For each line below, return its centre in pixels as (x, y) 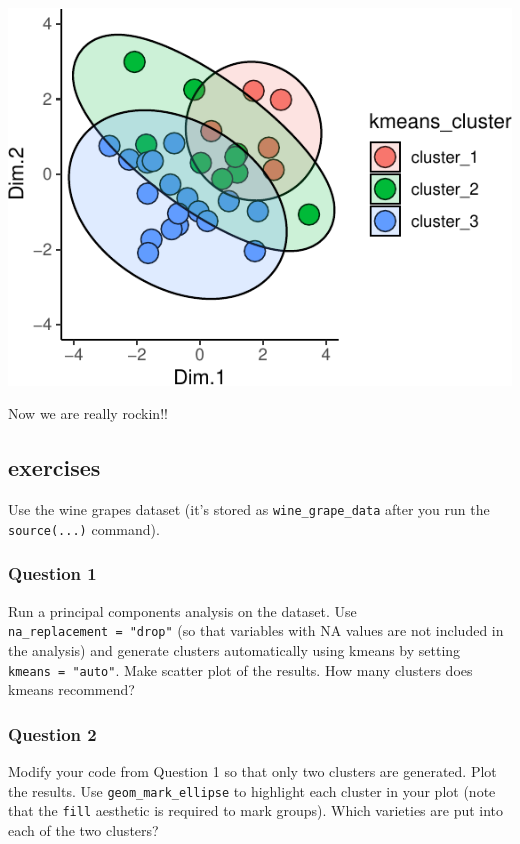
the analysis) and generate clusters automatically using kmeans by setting (234, 649)
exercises (54, 467)
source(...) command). (84, 528)
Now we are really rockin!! (88, 413)
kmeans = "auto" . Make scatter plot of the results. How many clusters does (240, 669)
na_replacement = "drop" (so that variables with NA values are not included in (256, 630)
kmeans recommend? (71, 689)
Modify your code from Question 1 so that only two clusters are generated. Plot (252, 771)
